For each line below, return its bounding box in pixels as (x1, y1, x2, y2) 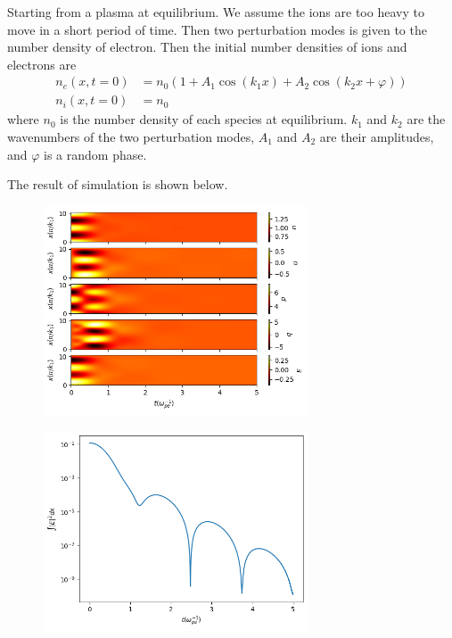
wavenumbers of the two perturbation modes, (7, 128, 255, 146)
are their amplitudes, (319, 128, 434, 146)
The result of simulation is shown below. (7, 175, 228, 194)
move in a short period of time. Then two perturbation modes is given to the (7, 20, 427, 38)
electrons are (7, 54, 77, 73)
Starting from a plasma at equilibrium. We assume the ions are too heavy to (7, 3, 424, 21)
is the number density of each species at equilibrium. (60, 110, 348, 128)
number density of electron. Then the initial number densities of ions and (7, 37, 407, 56)
